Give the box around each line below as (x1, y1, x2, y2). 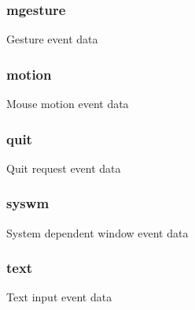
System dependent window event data (6, 224, 189, 241)
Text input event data (6, 289, 112, 305)
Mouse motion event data (6, 95, 129, 112)
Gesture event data (6, 31, 98, 47)
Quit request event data (6, 159, 121, 176)
